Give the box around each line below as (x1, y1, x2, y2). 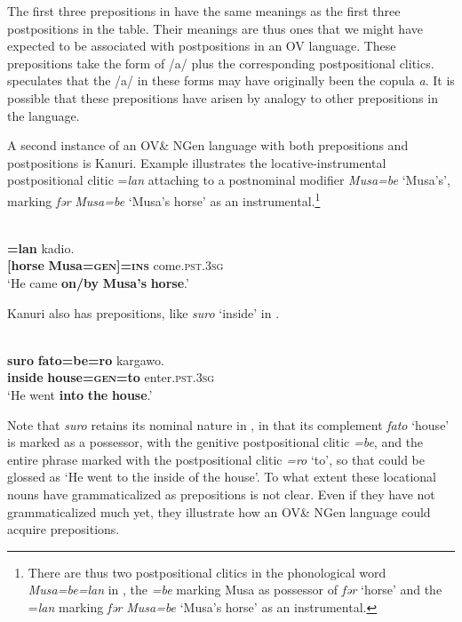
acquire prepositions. (7, 520, 120, 538)
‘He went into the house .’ (7, 385, 153, 403)
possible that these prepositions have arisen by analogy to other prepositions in (7, 88, 438, 107)
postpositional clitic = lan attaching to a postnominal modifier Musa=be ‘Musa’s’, (7, 171, 450, 189)
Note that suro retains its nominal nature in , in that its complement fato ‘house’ (7, 415, 450, 434)
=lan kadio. (7, 238, 75, 257)
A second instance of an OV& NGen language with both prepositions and (7, 136, 409, 155)
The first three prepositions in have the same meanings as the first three (7, 2, 401, 20)
